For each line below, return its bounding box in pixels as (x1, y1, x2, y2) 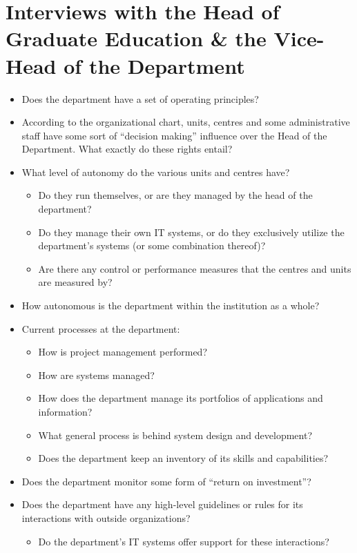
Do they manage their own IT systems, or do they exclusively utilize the (38, 224, 345, 239)
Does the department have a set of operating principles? (21, 91, 259, 106)
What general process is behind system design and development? (38, 427, 313, 442)
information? (38, 405, 93, 418)
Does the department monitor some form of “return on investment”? (21, 474, 311, 488)
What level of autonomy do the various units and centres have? (21, 164, 290, 179)
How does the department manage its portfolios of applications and (38, 391, 323, 405)
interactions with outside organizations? (21, 510, 191, 525)
